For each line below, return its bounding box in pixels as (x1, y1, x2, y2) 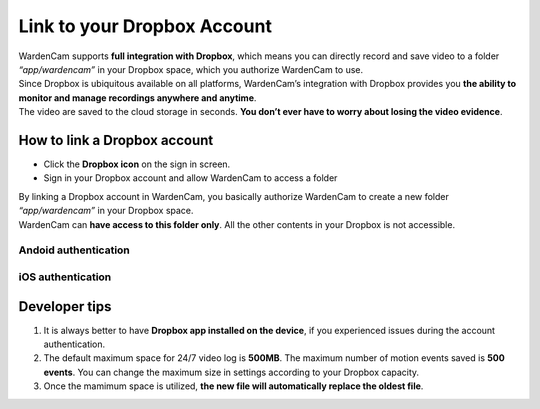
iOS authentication (18, 270, 112, 284)
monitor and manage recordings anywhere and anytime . (18, 91, 257, 104)
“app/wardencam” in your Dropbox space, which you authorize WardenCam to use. (18, 63, 364, 75)
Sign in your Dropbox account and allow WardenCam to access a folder (43, 172, 338, 184)
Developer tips (18, 298, 112, 315)
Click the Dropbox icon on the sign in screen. (43, 158, 231, 170)
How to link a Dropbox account (18, 131, 214, 149)
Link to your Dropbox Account (18, 15, 272, 37)
